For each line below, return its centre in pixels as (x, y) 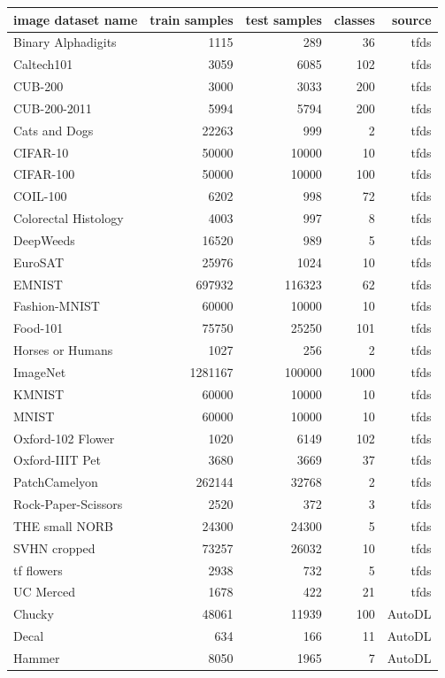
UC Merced (45, 592)
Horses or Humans (63, 350)
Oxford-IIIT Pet (58, 460)
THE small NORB (64, 525)
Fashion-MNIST (57, 306)
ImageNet (40, 372)
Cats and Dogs (54, 130)
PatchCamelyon (56, 482)
